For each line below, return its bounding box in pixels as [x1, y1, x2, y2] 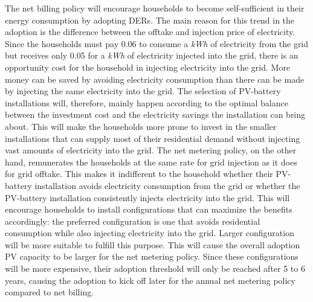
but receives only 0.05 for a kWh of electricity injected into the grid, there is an [5, 49, 298, 62]
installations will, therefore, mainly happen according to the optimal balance [5, 96, 288, 109]
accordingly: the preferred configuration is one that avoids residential [5, 214, 260, 227]
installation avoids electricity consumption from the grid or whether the [34, 179, 300, 191]
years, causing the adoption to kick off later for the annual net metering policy [5, 274, 295, 286]
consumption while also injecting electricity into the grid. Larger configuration [5, 226, 294, 239]
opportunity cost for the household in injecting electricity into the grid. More [5, 60, 291, 73]
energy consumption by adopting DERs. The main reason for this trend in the [5, 13, 295, 26]
